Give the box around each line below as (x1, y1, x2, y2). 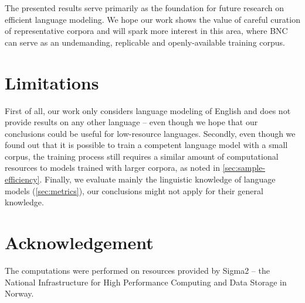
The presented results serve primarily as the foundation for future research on (5, 2, 284, 13)
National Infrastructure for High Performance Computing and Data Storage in (5, 276, 287, 288)
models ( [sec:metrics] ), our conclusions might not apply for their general (5, 184, 263, 197)
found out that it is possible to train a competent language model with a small (5, 139, 288, 151)
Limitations (5, 70, 99, 94)
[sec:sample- (222, 161, 266, 174)
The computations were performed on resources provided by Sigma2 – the (5, 264, 270, 276)
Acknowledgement (5, 230, 154, 254)
